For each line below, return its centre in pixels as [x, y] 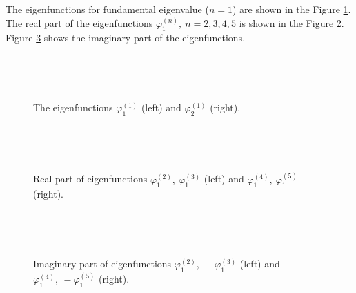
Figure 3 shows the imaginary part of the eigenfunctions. [126, 38]
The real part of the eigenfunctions [79, 22]
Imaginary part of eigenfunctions [102, 264]
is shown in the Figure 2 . [291, 22]
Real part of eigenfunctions [90, 179]
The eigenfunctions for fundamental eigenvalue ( [107, 9]
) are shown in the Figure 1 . [291, 9]
